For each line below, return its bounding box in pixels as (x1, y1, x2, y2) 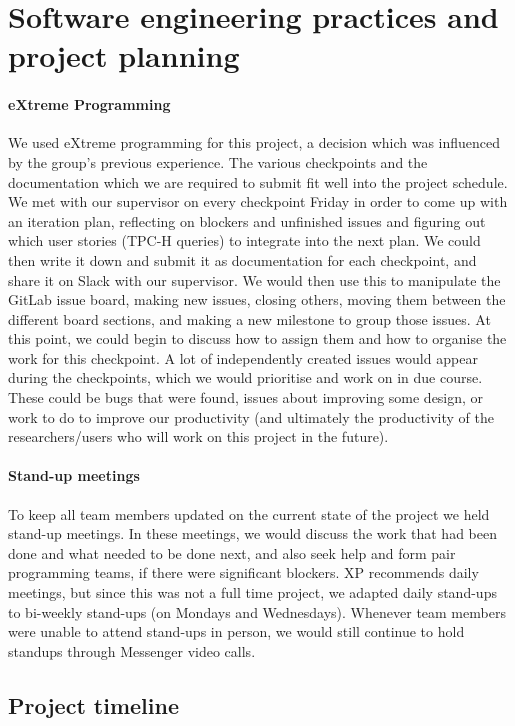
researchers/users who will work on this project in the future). (8, 426, 389, 447)
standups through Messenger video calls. (8, 640, 256, 661)
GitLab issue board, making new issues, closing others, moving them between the (8, 289, 506, 310)
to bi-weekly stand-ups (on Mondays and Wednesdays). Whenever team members (8, 601, 506, 622)
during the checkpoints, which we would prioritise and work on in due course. (8, 367, 483, 388)
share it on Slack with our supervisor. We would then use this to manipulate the (8, 269, 501, 290)
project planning (8, 35, 240, 76)
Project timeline (8, 689, 179, 720)
